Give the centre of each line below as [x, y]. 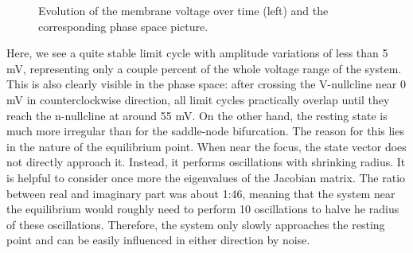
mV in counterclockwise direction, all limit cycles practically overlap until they [198, 99]
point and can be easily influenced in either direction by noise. [158, 240]
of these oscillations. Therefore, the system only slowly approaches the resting [196, 224]
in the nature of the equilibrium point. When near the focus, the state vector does [206, 146]
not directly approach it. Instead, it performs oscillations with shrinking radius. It [206, 162]
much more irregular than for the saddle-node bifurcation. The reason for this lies [205, 131]
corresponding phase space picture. [123, 26]
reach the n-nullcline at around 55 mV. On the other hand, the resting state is [197, 115]
